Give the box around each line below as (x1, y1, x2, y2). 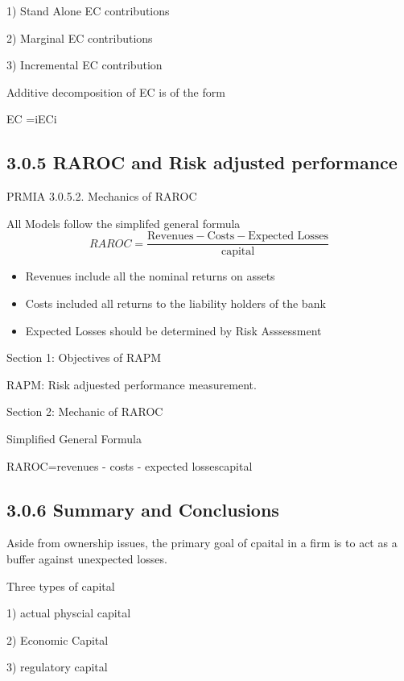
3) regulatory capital (6, 658, 108, 675)
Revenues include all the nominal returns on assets (25, 268, 275, 284)
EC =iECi (6, 110, 57, 127)
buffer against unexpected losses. (6, 550, 167, 567)
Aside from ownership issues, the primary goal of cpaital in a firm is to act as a (6, 534, 398, 551)
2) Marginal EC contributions (6, 29, 153, 46)
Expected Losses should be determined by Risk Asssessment (25, 322, 322, 338)
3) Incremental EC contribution (6, 56, 163, 73)
